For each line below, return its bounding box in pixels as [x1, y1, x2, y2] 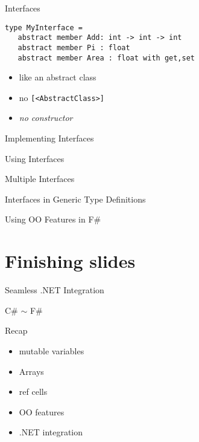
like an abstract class [19, 71, 96, 83]
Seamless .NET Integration [5, 284, 104, 296]
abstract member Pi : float [17, 43, 130, 52]
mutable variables [19, 344, 84, 357]
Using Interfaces [5, 152, 65, 164]
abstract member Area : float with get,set [17, 53, 195, 62]
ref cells [19, 385, 48, 398]
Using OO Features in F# [5, 213, 101, 226]
